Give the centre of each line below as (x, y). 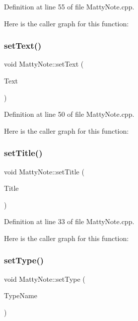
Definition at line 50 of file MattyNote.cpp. (69, 114)
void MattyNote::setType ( (45, 279)
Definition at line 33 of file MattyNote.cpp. (69, 221)
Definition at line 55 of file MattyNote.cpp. (69, 6)
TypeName (21, 295)
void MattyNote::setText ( (44, 64)
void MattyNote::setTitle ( (44, 171)
